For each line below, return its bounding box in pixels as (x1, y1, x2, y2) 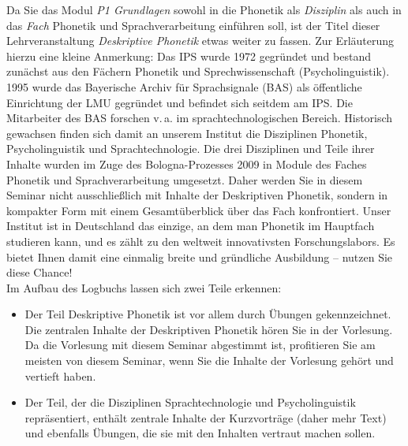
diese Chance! (6, 264, 73, 281)
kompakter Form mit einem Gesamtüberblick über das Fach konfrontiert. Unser (6, 202, 391, 218)
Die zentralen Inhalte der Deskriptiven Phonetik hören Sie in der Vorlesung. (24, 321, 393, 337)
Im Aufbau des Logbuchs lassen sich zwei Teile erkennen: (6, 279, 282, 295)
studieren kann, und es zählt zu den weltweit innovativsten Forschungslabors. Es (6, 232, 395, 249)
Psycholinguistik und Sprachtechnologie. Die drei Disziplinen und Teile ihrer (6, 140, 375, 157)
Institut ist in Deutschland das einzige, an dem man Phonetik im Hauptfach (6, 217, 375, 234)
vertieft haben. (24, 367, 96, 384)
